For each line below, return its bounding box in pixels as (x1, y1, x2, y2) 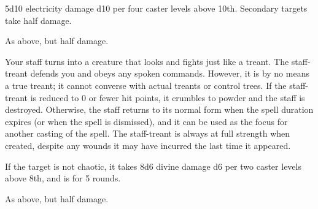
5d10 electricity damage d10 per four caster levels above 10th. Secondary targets (5, 2, 308, 14)
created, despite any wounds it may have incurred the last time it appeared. (5, 139, 291, 151)
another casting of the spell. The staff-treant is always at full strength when (5, 127, 290, 140)
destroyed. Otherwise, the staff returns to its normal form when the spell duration (5, 103, 314, 116)
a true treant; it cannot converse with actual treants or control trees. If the (5, 78, 287, 91)
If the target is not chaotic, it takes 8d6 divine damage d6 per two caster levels (5, 159, 301, 172)
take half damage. (5, 13, 72, 26)
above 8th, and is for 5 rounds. (5, 172, 121, 184)
